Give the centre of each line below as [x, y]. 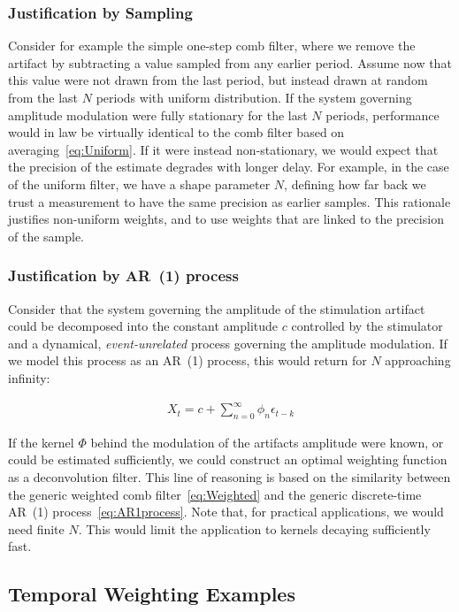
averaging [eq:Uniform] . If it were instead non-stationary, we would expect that [223, 149]
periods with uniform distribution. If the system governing [254, 97]
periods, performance [382, 115]
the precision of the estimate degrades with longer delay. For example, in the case [229, 167]
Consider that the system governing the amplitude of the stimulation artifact [217, 308]
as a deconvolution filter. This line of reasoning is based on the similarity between [229, 477]
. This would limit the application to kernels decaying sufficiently [254, 528]
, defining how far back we [355, 184]
